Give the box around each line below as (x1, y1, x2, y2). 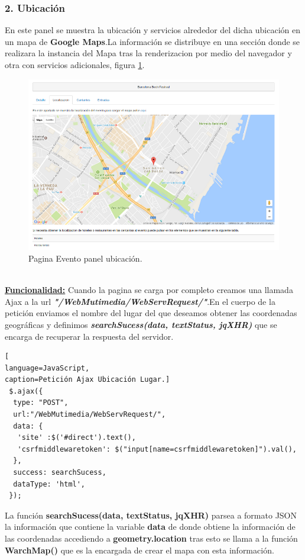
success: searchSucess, (13, 468, 106, 477)
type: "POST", (13, 398, 69, 407)
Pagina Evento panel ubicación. (28, 252, 142, 264)
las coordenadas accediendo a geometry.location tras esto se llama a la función (5, 532, 298, 545)
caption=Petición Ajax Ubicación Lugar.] (5, 375, 170, 384)
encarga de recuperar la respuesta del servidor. (5, 330, 174, 342)
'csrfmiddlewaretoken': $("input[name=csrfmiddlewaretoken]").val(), (17, 445, 297, 453)
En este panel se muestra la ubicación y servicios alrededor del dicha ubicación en (5, 24, 301, 36)
